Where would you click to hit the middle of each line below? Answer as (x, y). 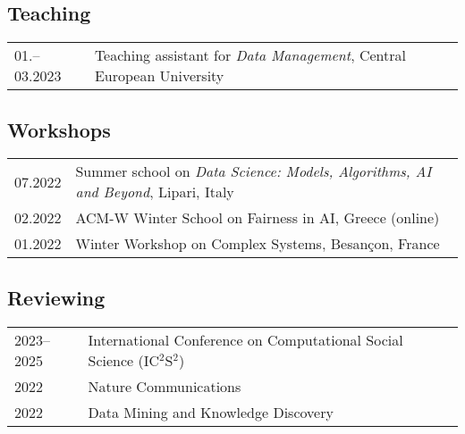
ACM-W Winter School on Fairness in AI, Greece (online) (258, 218)
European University (159, 76)
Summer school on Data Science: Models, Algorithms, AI (254, 171)
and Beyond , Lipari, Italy (155, 192)
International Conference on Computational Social (245, 339)
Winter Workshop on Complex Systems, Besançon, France (258, 244)
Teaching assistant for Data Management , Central (250, 55)
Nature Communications (165, 386)
